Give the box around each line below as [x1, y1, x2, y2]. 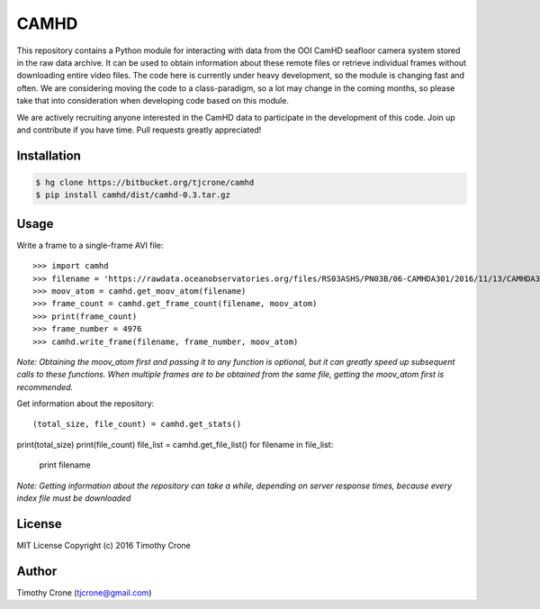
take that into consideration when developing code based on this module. [16, 95, 290, 106]
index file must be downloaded [16, 493, 131, 504]
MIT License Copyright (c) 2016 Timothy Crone [16, 540, 191, 550]
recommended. [16, 381, 74, 392]
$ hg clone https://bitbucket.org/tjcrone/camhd [35, 177, 255, 187]
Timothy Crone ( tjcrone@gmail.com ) [16, 586, 152, 598]
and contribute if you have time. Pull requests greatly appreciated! [16, 124, 262, 135]
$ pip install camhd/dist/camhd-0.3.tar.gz [35, 190, 231, 200]
